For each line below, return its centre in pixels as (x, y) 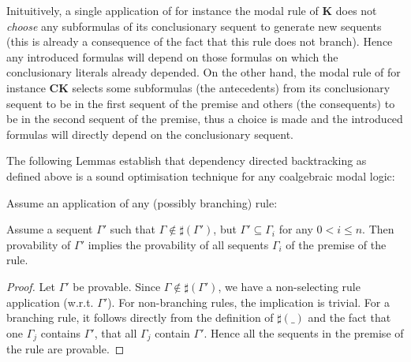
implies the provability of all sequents (178, 244)
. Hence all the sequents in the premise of (304, 332)
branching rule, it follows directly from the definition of (140, 317)
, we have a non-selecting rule (289, 286)
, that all (116, 332)
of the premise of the (336, 244)
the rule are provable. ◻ (65, 349)
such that (133, 229)
